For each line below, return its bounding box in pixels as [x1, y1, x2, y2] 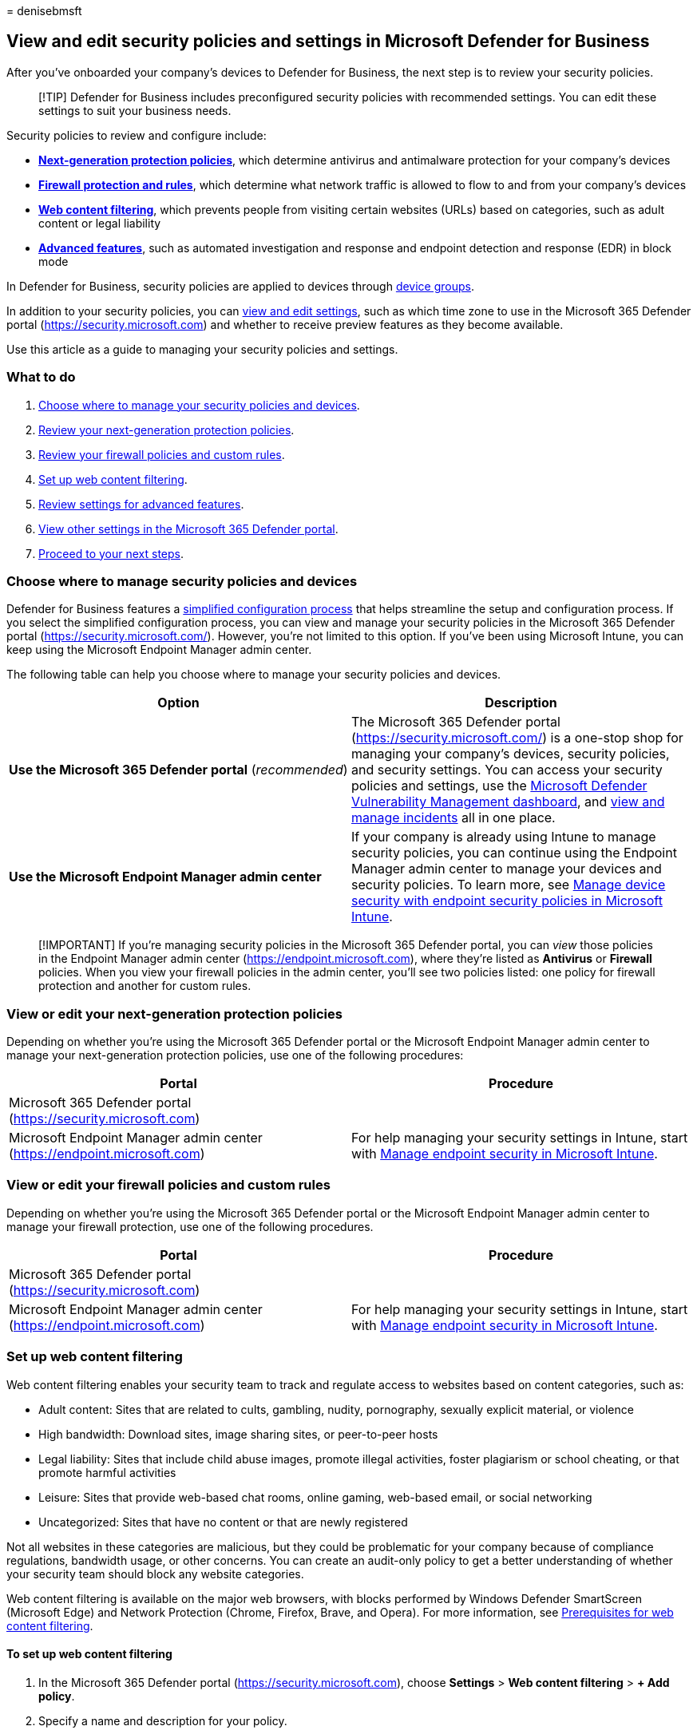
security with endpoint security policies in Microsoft [351, 893, 663, 909]
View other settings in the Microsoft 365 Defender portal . [38, 521, 339, 536]
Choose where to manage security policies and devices [6, 572, 358, 589]
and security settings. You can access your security [351, 762, 663, 778]
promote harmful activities [38, 1465, 176, 1479]
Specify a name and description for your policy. [38, 1713, 287, 1728]
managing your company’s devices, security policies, [351, 746, 670, 762]
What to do [6, 369, 76, 386]
